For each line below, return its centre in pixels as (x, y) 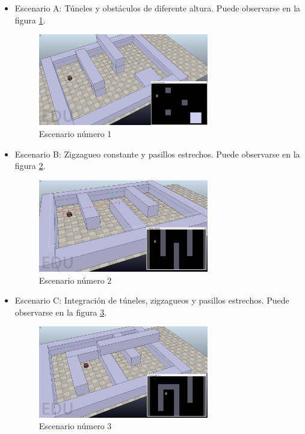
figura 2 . (30, 166)
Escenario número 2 (75, 280)
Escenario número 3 (75, 426)
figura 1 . (30, 20)
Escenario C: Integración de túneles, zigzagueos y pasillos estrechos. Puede (152, 300)
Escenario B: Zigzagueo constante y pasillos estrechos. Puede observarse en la (157, 154)
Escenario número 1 (75, 134)
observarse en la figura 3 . (61, 312)
